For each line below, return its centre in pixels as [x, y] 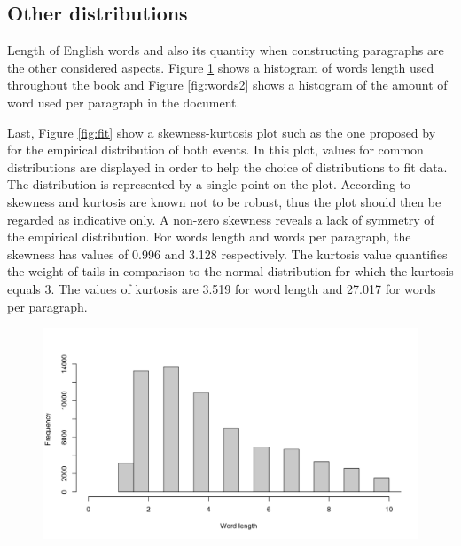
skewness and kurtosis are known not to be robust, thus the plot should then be [224, 201]
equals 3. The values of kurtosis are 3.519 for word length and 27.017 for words [222, 288]
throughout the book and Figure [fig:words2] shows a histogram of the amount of [227, 85]
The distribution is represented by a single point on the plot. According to [209, 184]
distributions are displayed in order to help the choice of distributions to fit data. [227, 166]
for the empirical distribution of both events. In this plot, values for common [215, 150]
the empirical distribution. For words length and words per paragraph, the [209, 237]
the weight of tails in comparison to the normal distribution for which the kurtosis [230, 271]
